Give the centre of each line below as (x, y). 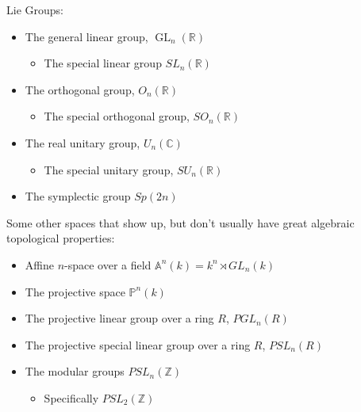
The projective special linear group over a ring (138, 344)
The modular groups (75, 371)
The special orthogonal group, (117, 116)
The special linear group (103, 63)
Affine (39, 264)
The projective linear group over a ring (119, 318)
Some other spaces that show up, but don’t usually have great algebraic (180, 222)
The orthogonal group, (80, 89)
